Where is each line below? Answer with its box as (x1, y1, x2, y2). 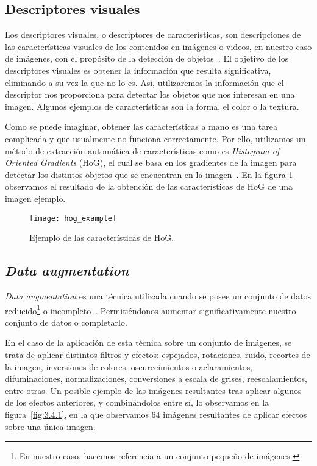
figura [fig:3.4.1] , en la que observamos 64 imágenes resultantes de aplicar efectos (5, 407, 307, 420)
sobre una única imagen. (5, 420, 96, 432)
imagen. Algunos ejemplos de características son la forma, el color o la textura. (5, 99, 299, 112)
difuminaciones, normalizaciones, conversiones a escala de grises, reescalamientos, (5, 372, 307, 385)
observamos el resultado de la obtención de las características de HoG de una (5, 180, 293, 193)
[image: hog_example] (29, 213, 117, 223)
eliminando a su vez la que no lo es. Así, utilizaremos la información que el (5, 76, 284, 88)
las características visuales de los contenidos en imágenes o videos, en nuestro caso (5, 40, 312, 52)
